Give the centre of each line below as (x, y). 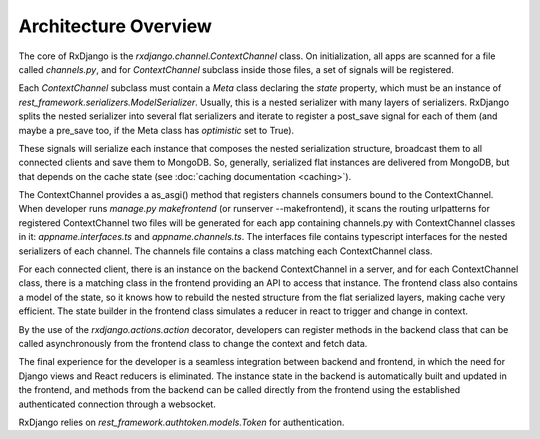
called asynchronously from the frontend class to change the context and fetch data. (193, 343)
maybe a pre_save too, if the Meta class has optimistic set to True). (156, 130)
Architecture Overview (115, 26)
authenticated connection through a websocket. (117, 404)
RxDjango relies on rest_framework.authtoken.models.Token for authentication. (181, 422)
